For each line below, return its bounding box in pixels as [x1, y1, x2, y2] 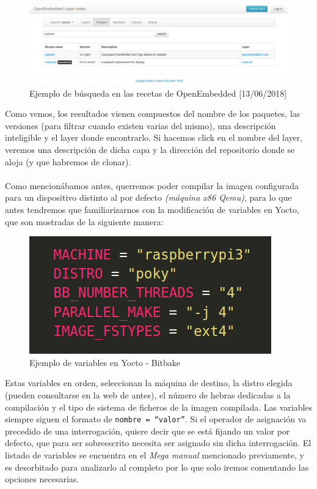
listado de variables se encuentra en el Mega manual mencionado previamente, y [5, 448, 304, 461]
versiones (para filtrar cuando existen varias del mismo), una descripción [5, 119, 276, 132]
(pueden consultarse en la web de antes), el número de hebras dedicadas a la [5, 388, 291, 401]
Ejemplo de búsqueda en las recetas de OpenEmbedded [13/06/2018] [29, 86, 287, 99]
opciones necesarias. [5, 472, 79, 485]
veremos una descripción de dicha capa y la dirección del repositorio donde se [5, 143, 295, 155]
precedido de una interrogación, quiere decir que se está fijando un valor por [5, 424, 290, 437]
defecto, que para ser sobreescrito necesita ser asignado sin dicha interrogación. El [5, 436, 312, 449]
